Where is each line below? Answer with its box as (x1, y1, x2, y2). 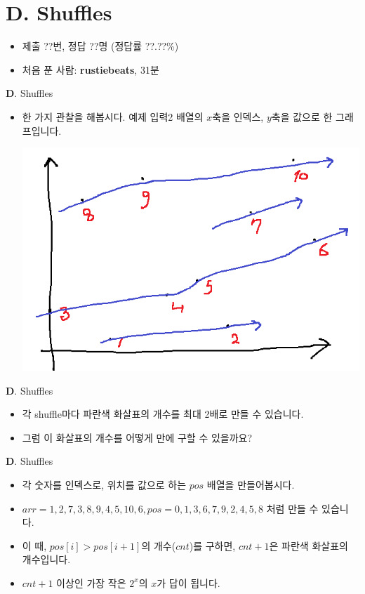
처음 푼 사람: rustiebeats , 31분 (22, 62, 159, 77)
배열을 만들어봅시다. (206, 477, 295, 492)
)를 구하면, (189, 538, 236, 553)
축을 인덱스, (212, 109, 264, 124)
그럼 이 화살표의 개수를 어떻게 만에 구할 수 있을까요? (22, 430, 253, 444)
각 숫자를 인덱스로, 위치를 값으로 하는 (22, 477, 187, 492)
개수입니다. (22, 552, 71, 567)
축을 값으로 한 (271, 109, 333, 124)
